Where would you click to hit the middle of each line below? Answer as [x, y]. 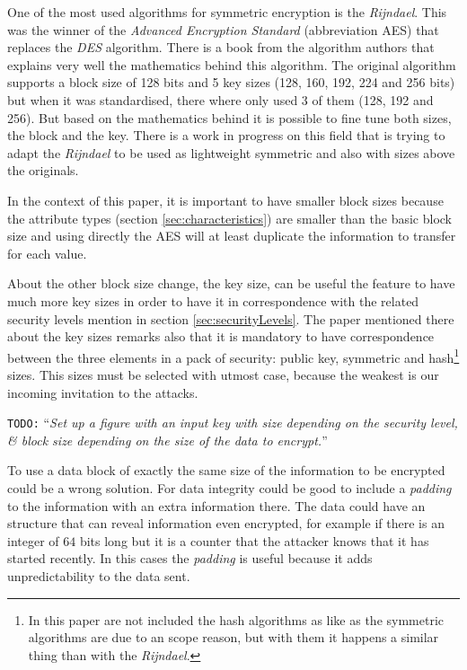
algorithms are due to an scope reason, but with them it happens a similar [233, 637]
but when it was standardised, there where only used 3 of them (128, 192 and [220, 99]
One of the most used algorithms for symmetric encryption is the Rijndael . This [227, 12]
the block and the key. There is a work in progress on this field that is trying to [226, 135]
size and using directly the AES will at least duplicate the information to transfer [232, 236]
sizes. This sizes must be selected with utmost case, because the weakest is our [223, 374]
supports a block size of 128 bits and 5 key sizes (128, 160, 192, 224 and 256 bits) [231, 82]
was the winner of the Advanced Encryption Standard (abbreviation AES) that [223, 29]
